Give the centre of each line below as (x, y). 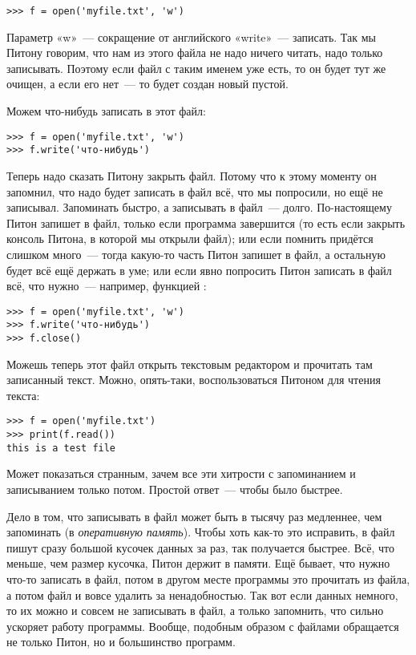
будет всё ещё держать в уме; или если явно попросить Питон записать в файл (199, 270)
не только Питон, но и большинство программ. (121, 642)
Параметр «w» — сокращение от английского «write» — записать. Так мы (192, 36)
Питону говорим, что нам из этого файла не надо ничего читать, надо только (195, 53)
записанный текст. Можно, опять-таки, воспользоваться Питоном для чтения (194, 380)
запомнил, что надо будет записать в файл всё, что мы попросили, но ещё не (195, 191)
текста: (23, 395)
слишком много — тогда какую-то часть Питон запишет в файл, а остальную (196, 254)
